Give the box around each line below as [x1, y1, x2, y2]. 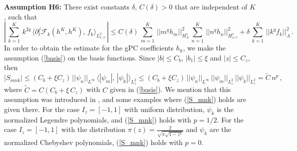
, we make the [183, 42, 226, 53]
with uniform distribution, [124, 103, 205, 114]
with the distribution [61, 124, 125, 134]
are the [209, 124, 231, 134]
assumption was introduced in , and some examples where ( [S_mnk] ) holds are [4, 94, 246, 104]
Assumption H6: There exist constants [4, 1, 129, 11]
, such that [4, 11, 37, 21]
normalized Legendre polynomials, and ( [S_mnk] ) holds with [4, 114, 192, 124]
